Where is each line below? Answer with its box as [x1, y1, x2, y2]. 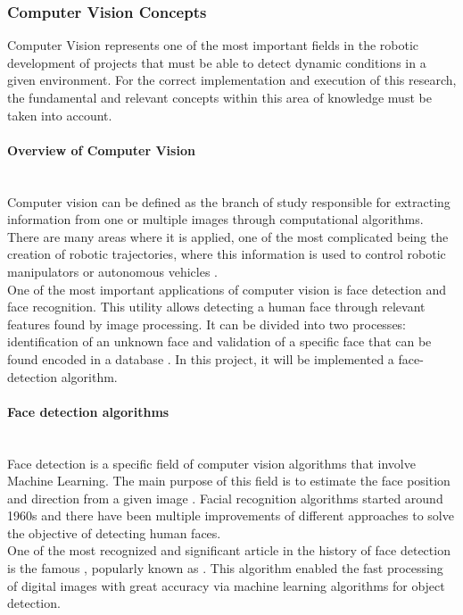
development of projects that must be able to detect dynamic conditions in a [7, 53, 426, 71]
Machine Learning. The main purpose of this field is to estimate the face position [7, 471, 451, 490]
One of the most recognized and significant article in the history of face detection [7, 541, 451, 560]
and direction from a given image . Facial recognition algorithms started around [7, 488, 443, 507]
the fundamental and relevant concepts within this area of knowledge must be [7, 88, 432, 106]
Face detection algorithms [7, 402, 169, 420]
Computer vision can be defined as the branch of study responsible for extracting [7, 192, 451, 211]
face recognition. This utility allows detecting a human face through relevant [7, 297, 426, 316]
